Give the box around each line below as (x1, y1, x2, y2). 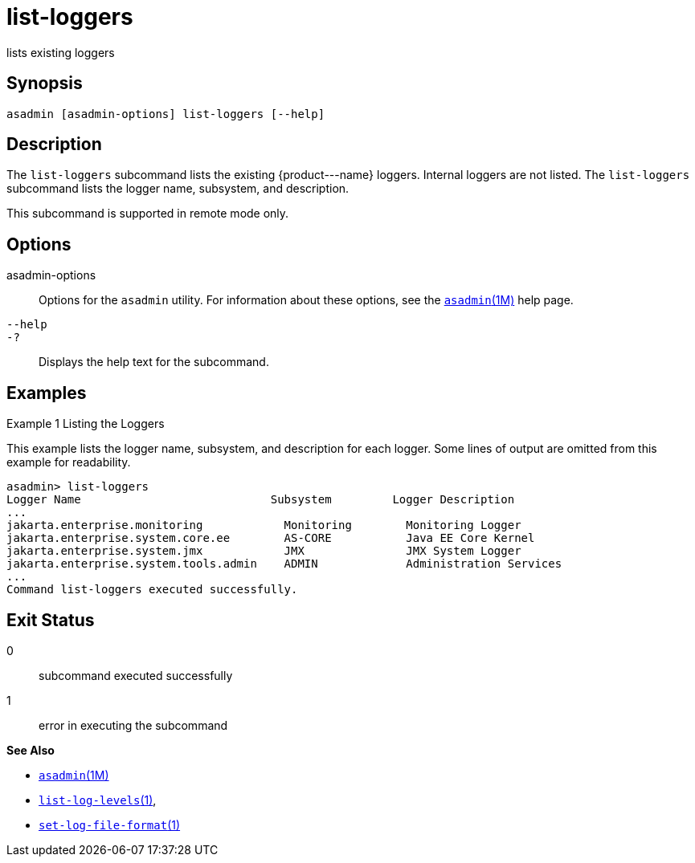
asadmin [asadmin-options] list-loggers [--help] (6, 107, 325, 120)
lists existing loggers (6, 45, 115, 59)
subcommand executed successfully (39, 668, 233, 682)
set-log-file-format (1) (39, 817, 181, 832)
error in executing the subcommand (39, 718, 228, 732)
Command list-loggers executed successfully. (6, 583, 298, 596)
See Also (6, 743, 55, 757)
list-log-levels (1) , (39, 792, 157, 807)
